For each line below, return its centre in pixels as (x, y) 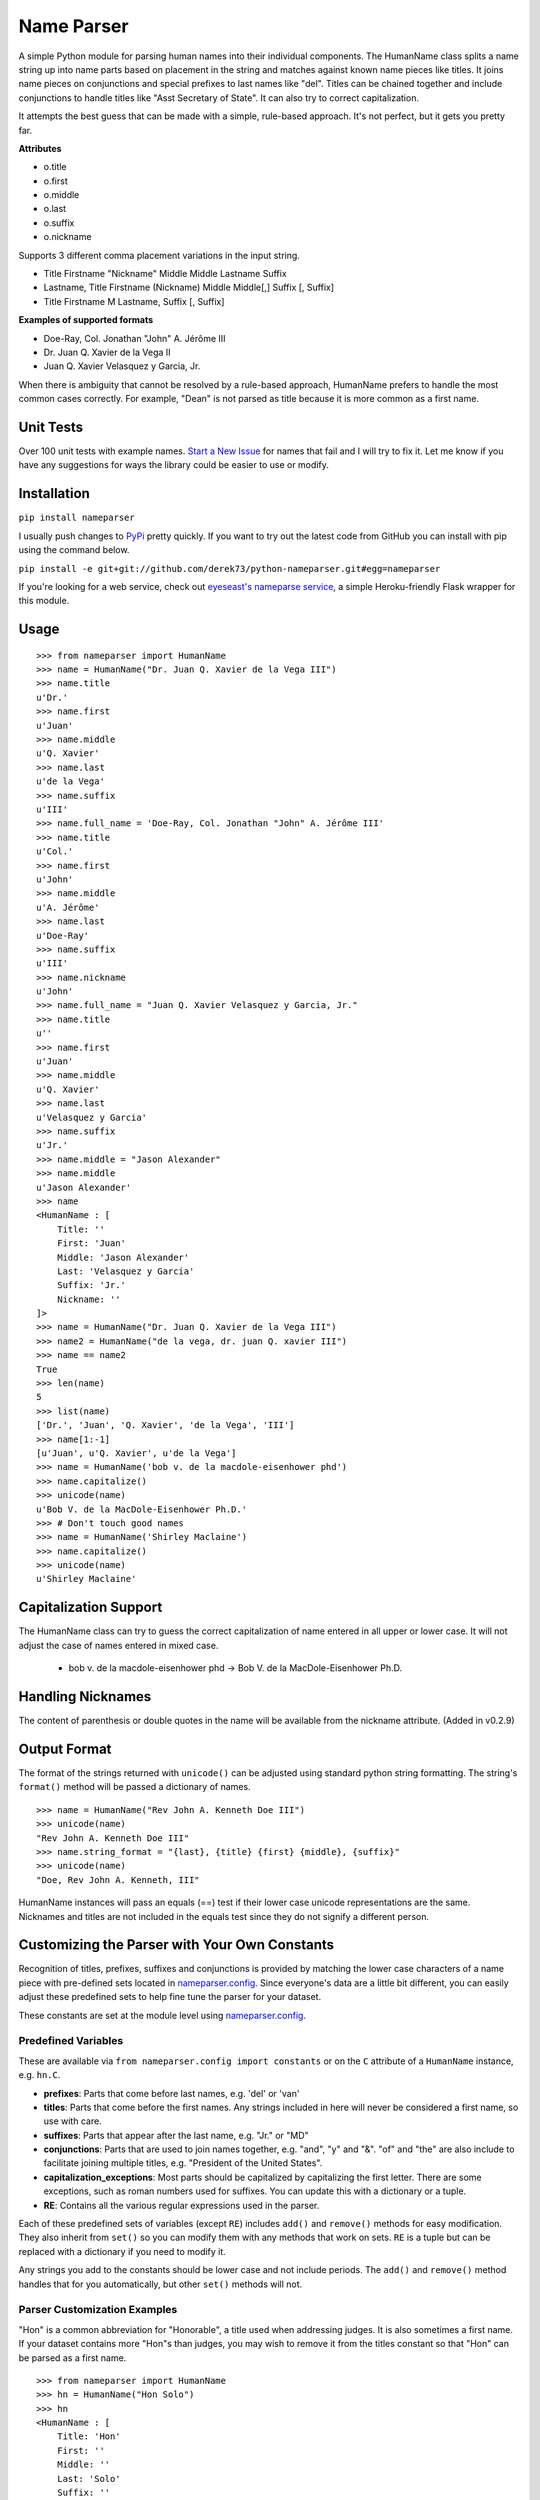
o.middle (61, 195)
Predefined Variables (71, 2041)
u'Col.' (55, 851)
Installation (54, 493)
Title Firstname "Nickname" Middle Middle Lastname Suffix (165, 274)
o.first (56, 181)
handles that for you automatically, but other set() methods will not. (160, 2284)
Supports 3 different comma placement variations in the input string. (159, 255)
